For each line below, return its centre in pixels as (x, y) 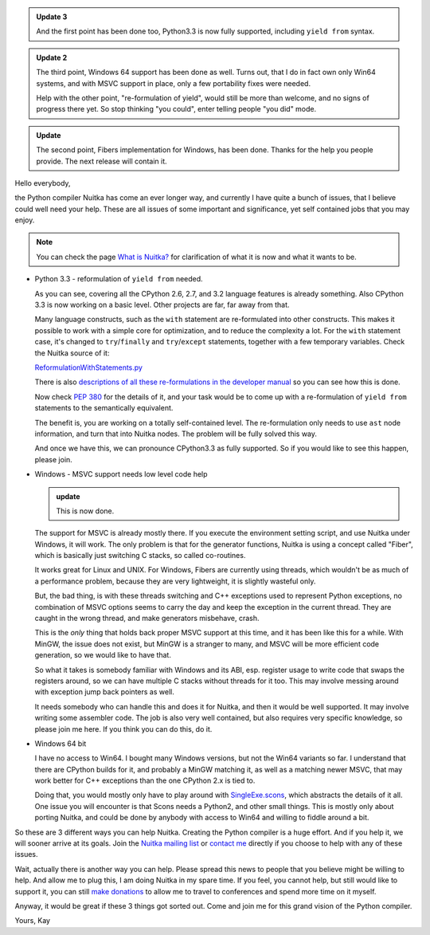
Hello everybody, (43, 183)
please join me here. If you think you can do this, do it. (123, 729)
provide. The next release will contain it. (102, 161)
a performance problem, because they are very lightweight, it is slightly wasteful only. (175, 581)
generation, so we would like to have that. (103, 655)
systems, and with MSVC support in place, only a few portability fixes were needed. (173, 83)
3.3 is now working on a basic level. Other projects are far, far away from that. (162, 305)
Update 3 (52, 17)
